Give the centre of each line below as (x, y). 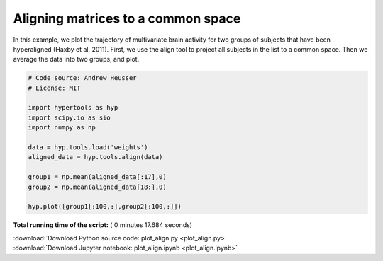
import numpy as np (62, 128)
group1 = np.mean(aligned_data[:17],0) (97, 177)
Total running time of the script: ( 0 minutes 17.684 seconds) (103, 225)
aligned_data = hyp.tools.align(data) (95, 157)
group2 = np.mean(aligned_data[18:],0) (97, 187)
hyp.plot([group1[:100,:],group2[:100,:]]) (105, 207)
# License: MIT (54, 88)
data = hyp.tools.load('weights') (88, 147)
